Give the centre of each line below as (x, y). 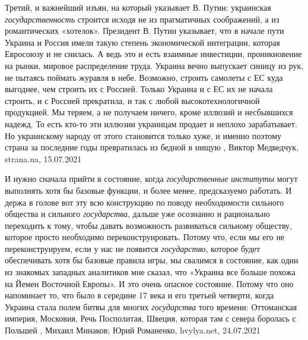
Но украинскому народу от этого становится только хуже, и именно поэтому (143, 135)
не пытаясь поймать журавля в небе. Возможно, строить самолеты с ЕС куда (144, 77)
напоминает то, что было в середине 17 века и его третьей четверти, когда (139, 295)
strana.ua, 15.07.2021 (43, 158)
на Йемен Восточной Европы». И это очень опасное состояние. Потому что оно (149, 283)
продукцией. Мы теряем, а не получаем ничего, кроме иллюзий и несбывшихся (149, 112)
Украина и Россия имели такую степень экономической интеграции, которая (142, 42)
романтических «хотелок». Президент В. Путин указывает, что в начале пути (145, 31)
